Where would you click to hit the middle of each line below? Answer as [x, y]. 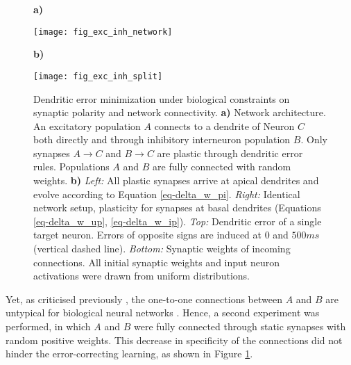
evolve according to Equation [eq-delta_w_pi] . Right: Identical [167, 194]
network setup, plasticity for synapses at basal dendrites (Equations [177, 208]
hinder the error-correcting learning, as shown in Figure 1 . [129, 354]
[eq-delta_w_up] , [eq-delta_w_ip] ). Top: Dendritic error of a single [178, 221]
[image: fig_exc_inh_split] [98, 76]
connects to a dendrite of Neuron [224, 125]
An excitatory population [87, 125]
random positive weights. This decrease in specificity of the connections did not [174, 340]
